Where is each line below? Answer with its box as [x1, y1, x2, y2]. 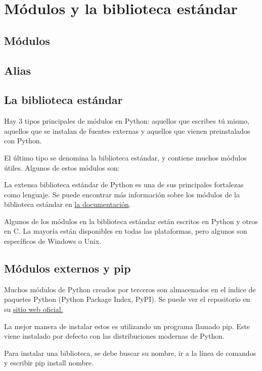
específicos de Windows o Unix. [4, 236, 101, 246]
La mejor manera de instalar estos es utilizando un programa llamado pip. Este [4, 321, 250, 331]
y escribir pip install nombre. [4, 357, 94, 368]
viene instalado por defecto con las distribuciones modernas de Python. [4, 331, 225, 341]
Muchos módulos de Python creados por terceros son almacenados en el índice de [4, 284, 256, 294]
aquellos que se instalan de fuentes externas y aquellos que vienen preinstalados [4, 125, 250, 136]
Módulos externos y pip [4, 260, 131, 276]
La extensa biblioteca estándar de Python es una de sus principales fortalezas [4, 179, 244, 190]
